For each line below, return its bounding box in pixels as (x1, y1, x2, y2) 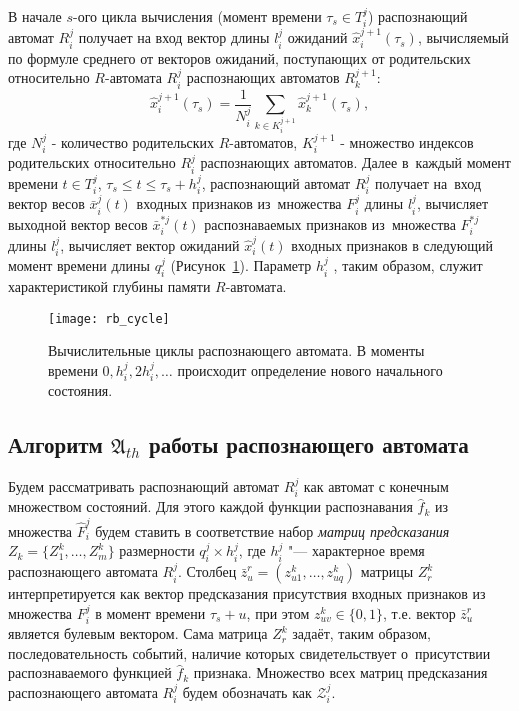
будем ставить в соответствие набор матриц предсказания (95, 520, 450, 541)
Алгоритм (8, 429, 103, 460)
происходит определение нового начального (177, 359, 443, 380)
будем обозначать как (182, 681, 312, 702)
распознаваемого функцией (8, 662, 172, 683)
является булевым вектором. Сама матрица (8, 623, 268, 644)
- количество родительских (51, 131, 215, 152)
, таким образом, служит (333, 255, 483, 276)
